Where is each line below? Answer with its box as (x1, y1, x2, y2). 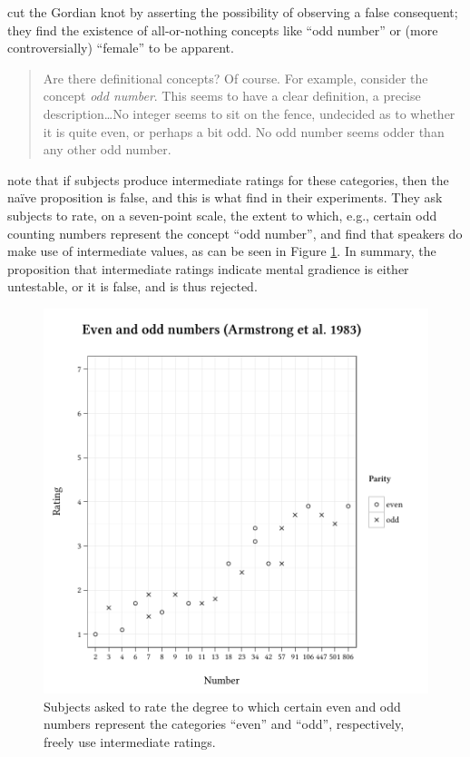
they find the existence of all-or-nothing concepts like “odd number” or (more (7, 20, 438, 39)
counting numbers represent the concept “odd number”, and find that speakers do (7, 223, 463, 242)
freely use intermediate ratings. (44, 732, 216, 751)
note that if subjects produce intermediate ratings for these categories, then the (7, 170, 449, 189)
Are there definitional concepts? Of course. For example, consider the (43, 68, 428, 87)
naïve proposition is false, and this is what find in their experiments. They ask (7, 188, 443, 207)
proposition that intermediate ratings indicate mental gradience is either (7, 259, 409, 278)
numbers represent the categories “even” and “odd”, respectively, (44, 714, 405, 733)
